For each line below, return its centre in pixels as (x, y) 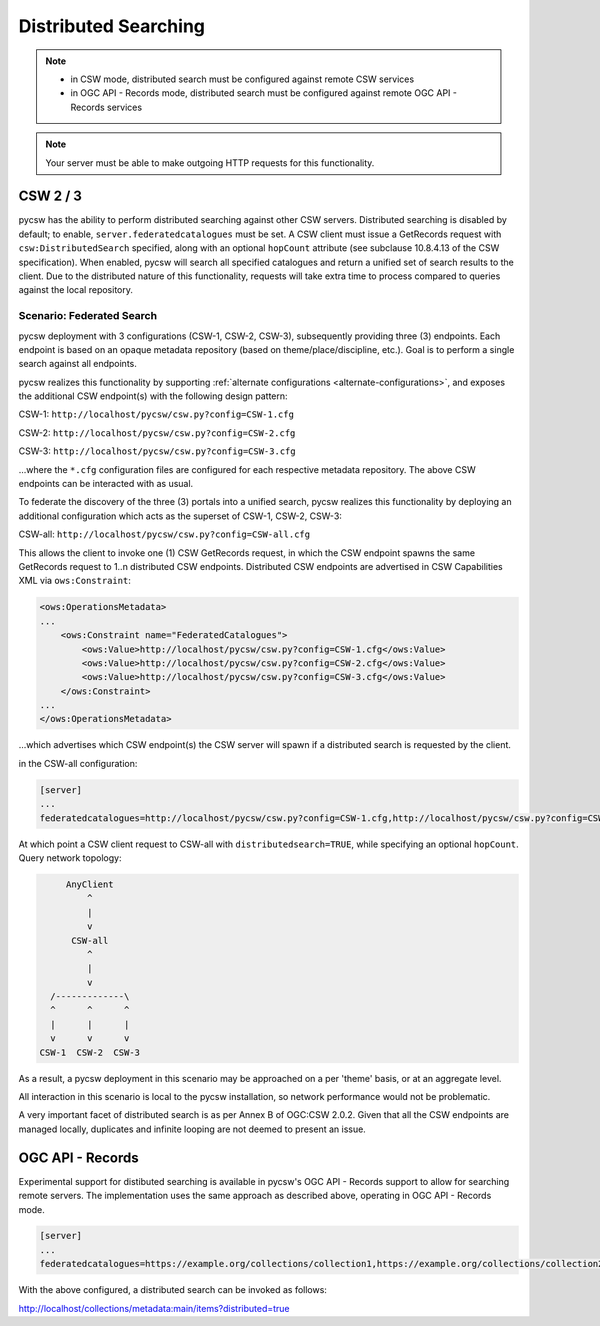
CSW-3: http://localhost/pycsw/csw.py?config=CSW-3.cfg (157, 451)
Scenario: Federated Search (88, 316)
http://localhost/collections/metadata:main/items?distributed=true (154, 1308)
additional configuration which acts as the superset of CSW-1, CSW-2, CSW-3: (180, 516)
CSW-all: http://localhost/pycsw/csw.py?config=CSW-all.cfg (164, 534)
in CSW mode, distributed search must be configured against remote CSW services (242, 79)
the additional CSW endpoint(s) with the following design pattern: (153, 396)
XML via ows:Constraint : (75, 581)
